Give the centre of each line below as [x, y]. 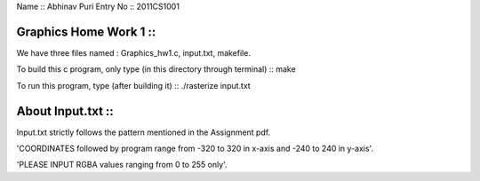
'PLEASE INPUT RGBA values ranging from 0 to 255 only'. [122, 165]
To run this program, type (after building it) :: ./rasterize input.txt [133, 85]
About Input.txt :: [65, 111]
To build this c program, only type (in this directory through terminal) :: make [156, 69]
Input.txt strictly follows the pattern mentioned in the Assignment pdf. [144, 132]
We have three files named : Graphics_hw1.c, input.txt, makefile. [133, 52]
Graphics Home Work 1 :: [86, 31]
